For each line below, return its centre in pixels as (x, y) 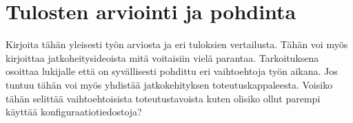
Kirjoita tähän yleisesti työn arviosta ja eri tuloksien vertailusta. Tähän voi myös (177, 44)
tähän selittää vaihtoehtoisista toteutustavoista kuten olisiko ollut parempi (163, 98)
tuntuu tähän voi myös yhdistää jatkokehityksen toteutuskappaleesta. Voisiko (169, 84)
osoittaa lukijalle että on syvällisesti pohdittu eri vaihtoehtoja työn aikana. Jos (172, 71)
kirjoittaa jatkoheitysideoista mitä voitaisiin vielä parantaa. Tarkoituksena (162, 57)
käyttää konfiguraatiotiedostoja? (74, 112)
